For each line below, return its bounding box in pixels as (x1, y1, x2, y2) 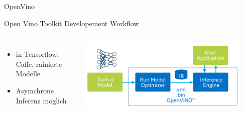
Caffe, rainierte (16, 58, 62, 69)
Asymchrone (16, 85, 54, 95)
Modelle (16, 68, 41, 79)
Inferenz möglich (16, 95, 67, 105)
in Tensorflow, (16, 49, 59, 59)
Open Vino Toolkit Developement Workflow (4, 18, 139, 28)
